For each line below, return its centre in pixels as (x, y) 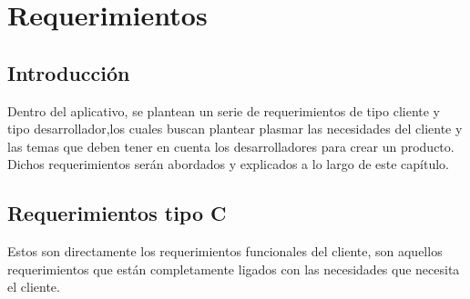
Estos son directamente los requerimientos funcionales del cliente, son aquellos (225, 251)
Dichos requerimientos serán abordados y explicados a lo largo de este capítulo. (228, 164)
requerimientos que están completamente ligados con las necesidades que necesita (234, 269)
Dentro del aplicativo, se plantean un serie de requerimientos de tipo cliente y (224, 110)
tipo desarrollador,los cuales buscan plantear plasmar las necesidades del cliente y (235, 129)
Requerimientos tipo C (117, 213)
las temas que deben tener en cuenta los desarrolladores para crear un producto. (231, 146)
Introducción (69, 72)
